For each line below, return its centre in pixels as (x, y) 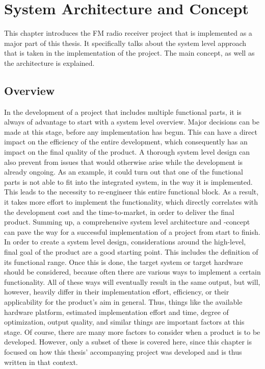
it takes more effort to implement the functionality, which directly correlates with (131, 202)
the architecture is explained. (49, 63)
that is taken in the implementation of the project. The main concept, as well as (129, 53)
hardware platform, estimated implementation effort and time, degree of (116, 312)
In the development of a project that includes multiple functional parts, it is (123, 112)
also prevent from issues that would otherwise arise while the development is (124, 162)
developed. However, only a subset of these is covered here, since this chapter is (128, 342)
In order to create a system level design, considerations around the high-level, (125, 242)
